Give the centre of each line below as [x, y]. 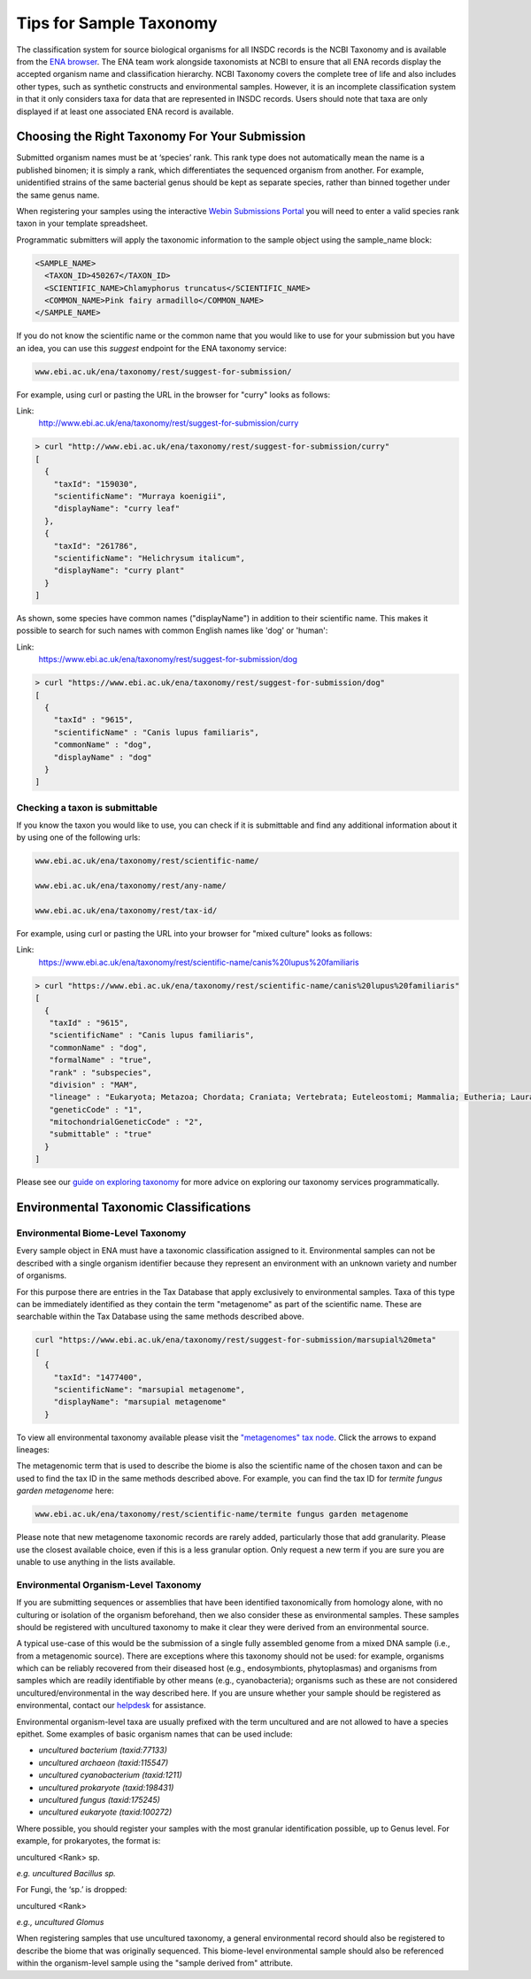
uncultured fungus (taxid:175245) [100, 1799]
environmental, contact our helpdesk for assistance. [112, 1706]
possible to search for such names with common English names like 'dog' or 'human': [172, 631]
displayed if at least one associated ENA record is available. [125, 112]
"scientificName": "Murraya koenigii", [140, 496]
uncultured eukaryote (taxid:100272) [105, 1812]
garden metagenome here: [65, 1490]
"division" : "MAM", [94, 1085]
